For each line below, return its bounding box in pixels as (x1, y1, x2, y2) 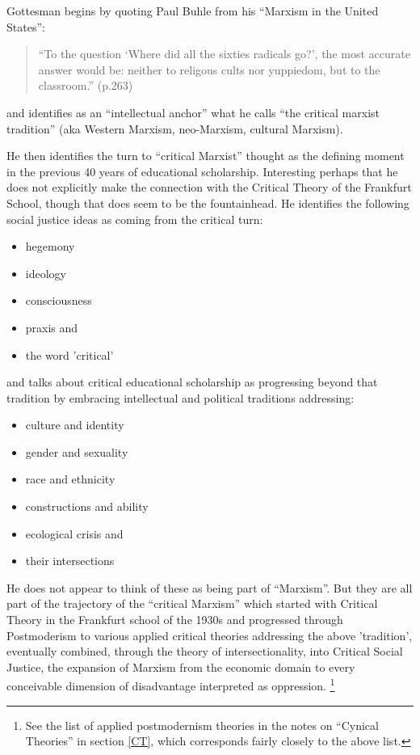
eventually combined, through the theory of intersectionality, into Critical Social (6, 643, 403, 660)
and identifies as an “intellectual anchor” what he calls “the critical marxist (6, 103, 380, 120)
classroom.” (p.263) (38, 77, 133, 94)
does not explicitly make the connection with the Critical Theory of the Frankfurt (6, 179, 412, 196)
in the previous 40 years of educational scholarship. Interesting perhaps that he (6, 162, 398, 179)
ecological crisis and (25, 525, 124, 542)
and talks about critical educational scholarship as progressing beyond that (6, 373, 378, 390)
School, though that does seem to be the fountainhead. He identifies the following (6, 194, 409, 211)
